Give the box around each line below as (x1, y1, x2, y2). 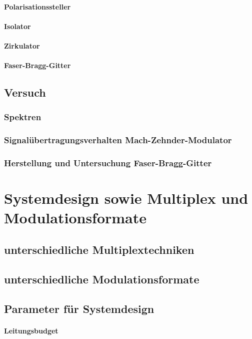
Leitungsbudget (4, 325, 58, 335)
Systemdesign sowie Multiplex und (4, 188, 248, 208)
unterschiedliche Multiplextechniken (4, 242, 194, 257)
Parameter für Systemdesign (4, 300, 154, 316)
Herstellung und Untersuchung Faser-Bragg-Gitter (4, 157, 212, 169)
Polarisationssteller (4, 1, 71, 12)
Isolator (4, 21, 31, 31)
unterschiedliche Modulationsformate (4, 271, 199, 286)
